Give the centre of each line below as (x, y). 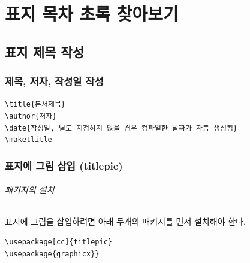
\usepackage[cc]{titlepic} (58, 242)
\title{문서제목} (35, 105)
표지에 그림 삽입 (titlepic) (64, 165)
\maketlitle (28, 140)
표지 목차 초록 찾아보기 (92, 13)
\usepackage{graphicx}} (52, 254)
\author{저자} (31, 117)
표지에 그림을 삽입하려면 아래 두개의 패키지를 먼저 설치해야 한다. (125, 221)
